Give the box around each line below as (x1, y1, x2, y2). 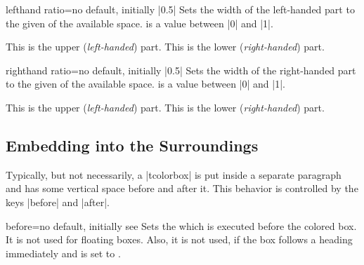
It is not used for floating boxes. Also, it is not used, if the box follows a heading (6, 232, 353, 247)
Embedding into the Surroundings (6, 134, 259, 156)
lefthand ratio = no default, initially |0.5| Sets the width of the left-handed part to (6, 2, 355, 16)
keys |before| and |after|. (6, 194, 110, 209)
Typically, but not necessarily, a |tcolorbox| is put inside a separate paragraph (6, 167, 342, 182)
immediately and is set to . (6, 245, 121, 260)
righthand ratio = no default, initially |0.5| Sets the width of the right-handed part (6, 62, 356, 77)
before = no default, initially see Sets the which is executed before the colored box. (6, 218, 357, 233)
